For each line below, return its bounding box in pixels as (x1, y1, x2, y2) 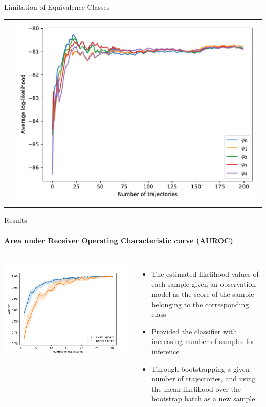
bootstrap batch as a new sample (151, 393, 255, 404)
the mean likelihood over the (151, 383, 241, 394)
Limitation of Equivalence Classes (4, 2, 110, 12)
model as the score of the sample (151, 289, 254, 299)
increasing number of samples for (151, 336, 255, 347)
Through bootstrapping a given (151, 363, 250, 374)
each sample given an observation (151, 279, 256, 289)
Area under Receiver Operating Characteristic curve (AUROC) (4, 234, 233, 245)
